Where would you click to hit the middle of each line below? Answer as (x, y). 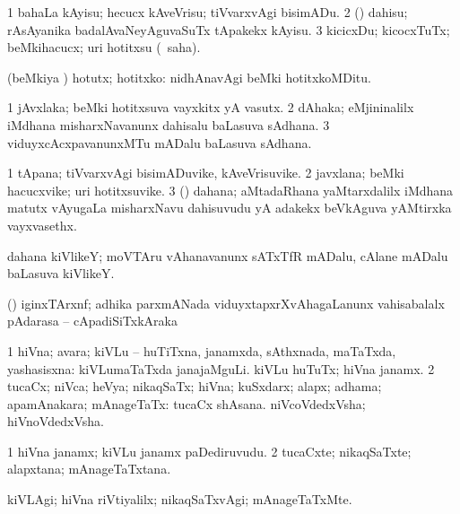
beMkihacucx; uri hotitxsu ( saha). (104, 47)
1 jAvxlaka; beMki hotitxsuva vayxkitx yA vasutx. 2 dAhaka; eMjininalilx (211, 107)
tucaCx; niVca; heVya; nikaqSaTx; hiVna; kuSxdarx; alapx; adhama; (195, 386)
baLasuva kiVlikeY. (61, 273)
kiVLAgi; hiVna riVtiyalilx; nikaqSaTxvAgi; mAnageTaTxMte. (180, 499)
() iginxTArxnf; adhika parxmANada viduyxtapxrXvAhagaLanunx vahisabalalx (226, 303)
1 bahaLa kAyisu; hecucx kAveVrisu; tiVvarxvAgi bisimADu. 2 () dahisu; (208, 12)
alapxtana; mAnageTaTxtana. (89, 469)
